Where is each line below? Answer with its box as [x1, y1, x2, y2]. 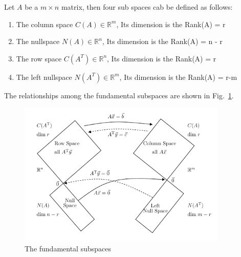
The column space [16, 18, 73, 29]
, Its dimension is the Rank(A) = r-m [119, 71, 237, 82]
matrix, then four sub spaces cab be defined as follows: [61, 2, 233, 12]
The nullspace [16, 36, 60, 47]
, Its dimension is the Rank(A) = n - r [102, 36, 223, 47]
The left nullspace [16, 71, 72, 82]
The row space [16, 53, 62, 63]
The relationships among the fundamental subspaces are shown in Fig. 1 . [4, 90, 234, 100]
